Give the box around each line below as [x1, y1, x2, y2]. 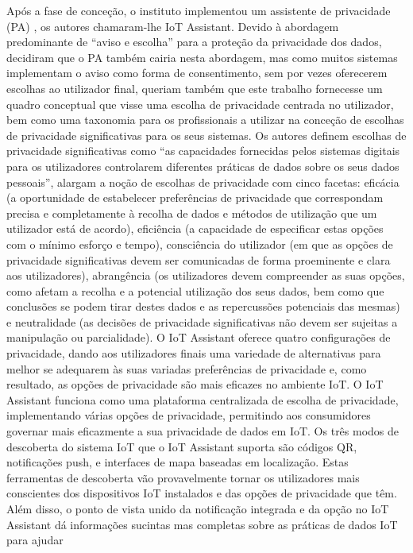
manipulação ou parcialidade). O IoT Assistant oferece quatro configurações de [6, 329, 391, 346]
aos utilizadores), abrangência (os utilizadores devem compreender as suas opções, [6, 267, 405, 284]
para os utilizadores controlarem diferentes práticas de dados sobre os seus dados [6, 157, 399, 174]
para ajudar [6, 532, 64, 548]
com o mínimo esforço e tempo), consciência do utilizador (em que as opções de [6, 235, 393, 252]
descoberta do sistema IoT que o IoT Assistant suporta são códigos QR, [6, 438, 357, 454]
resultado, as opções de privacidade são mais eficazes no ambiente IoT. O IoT [6, 376, 384, 393]
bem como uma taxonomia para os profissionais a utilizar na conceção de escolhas [6, 111, 404, 128]
